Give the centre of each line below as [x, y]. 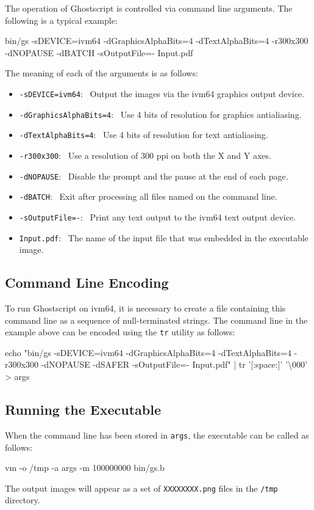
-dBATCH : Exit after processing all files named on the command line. [148, 196]
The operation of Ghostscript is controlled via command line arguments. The [149, 8]
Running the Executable [83, 410]
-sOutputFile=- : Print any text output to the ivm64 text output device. [158, 217]
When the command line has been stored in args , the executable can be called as [157, 435]
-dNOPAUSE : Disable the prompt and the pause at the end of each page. [154, 176]
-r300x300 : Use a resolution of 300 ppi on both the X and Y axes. [145, 155]
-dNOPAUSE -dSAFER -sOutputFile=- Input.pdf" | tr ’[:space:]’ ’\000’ [174, 364]
